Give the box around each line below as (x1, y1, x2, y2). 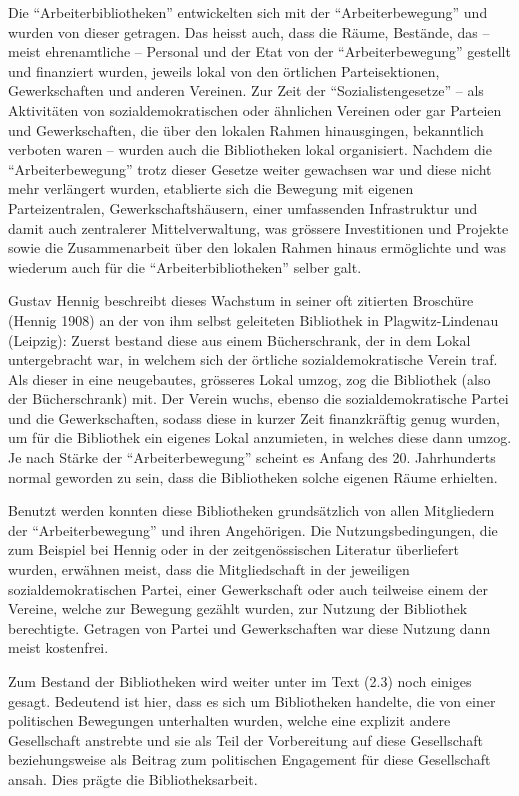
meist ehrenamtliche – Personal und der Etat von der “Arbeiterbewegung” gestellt (8, 41, 511, 62)
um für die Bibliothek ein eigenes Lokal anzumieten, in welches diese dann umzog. (8, 427, 512, 448)
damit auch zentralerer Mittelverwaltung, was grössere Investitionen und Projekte (8, 217, 509, 238)
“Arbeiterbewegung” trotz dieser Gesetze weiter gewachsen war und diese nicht (8, 158, 492, 179)
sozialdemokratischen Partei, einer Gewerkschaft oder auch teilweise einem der (8, 578, 488, 599)
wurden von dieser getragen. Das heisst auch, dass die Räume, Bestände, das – (8, 21, 490, 42)
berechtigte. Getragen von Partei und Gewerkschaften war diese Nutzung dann (8, 617, 491, 638)
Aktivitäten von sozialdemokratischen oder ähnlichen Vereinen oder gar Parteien (8, 99, 502, 120)
